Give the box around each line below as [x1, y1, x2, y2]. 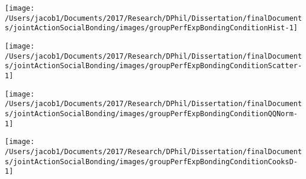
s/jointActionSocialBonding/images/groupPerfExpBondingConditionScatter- [5, 62, 302, 71]
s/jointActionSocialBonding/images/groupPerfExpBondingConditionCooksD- [5, 157, 298, 166]
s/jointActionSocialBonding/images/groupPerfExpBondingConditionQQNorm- [5, 109, 298, 118]
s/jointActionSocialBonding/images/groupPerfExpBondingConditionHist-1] [5, 24, 298, 33]
